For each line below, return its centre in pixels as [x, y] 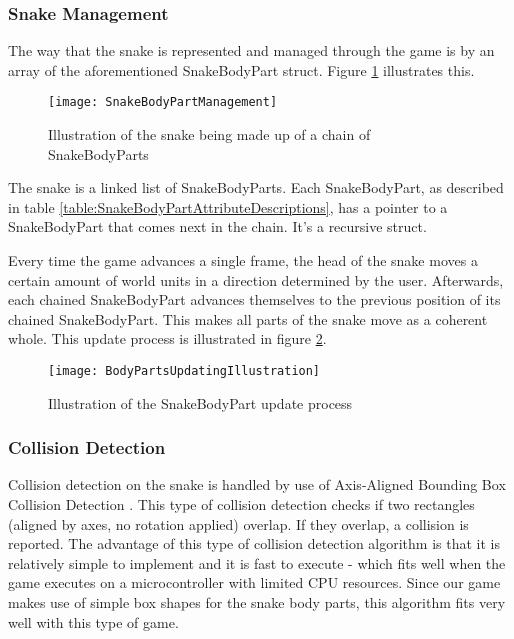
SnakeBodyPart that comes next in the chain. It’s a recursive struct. [217, 226]
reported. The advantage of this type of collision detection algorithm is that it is [254, 543]
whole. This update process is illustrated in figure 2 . [167, 338]
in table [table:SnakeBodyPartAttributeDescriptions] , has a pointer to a [228, 206]
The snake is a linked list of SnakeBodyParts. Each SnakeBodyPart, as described [256, 187]
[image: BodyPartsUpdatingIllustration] [184, 371]
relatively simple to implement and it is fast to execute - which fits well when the [257, 562]
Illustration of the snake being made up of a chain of [209, 134]
